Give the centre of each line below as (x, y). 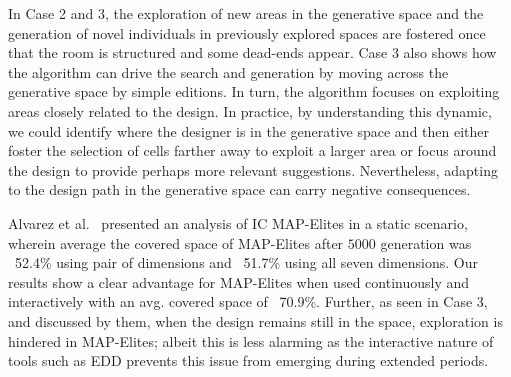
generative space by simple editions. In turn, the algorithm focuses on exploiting (254, 91)
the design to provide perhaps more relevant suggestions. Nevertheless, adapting (253, 169)
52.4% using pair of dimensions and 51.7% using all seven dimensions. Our (246, 262)
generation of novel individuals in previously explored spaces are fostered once (247, 32)
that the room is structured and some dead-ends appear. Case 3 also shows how (252, 52)
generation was (426, 242)
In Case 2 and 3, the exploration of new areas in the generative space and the (246, 13)
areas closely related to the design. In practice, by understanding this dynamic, (250, 110)
